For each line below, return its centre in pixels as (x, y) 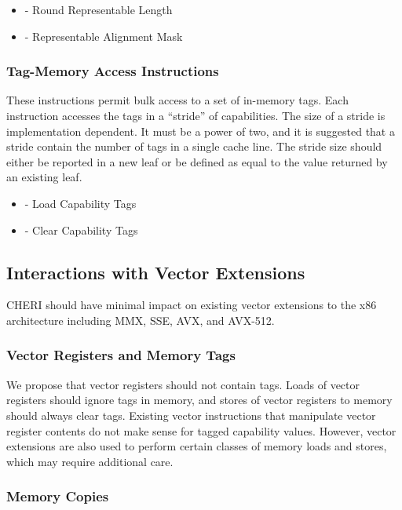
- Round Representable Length (99, 9)
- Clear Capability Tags (81, 229)
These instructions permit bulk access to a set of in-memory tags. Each (177, 100)
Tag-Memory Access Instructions (113, 71)
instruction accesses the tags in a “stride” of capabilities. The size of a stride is (196, 115)
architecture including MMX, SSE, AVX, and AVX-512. (141, 320)
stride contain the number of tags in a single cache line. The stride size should (194, 146)
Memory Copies (58, 496)
